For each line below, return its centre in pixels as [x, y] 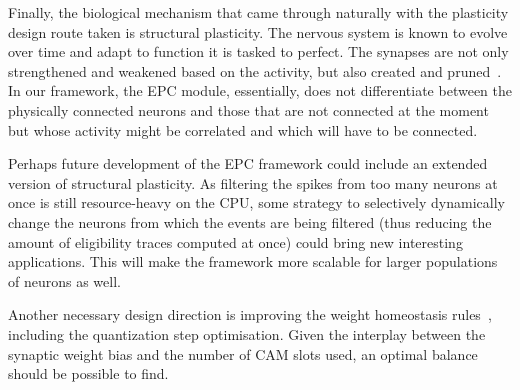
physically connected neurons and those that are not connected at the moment [248, 109]
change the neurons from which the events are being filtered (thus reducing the [250, 221]
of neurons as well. [64, 280]
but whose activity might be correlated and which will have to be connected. [243, 129]
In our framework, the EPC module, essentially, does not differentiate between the [260, 90]
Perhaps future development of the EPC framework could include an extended [248, 163]
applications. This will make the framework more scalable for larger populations [253, 261]
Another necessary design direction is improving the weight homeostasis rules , [250, 314]
